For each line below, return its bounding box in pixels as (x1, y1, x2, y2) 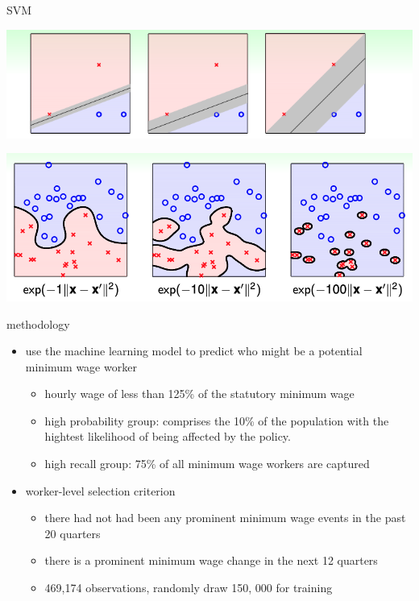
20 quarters (44, 524, 101, 541)
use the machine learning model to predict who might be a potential (25, 342, 363, 359)
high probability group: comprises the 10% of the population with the (44, 412, 389, 429)
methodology (6, 315, 70, 332)
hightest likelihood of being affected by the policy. (44, 428, 291, 445)
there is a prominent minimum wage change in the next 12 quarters (44, 552, 378, 569)
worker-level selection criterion (25, 482, 176, 499)
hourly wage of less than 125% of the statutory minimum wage (44, 385, 355, 402)
